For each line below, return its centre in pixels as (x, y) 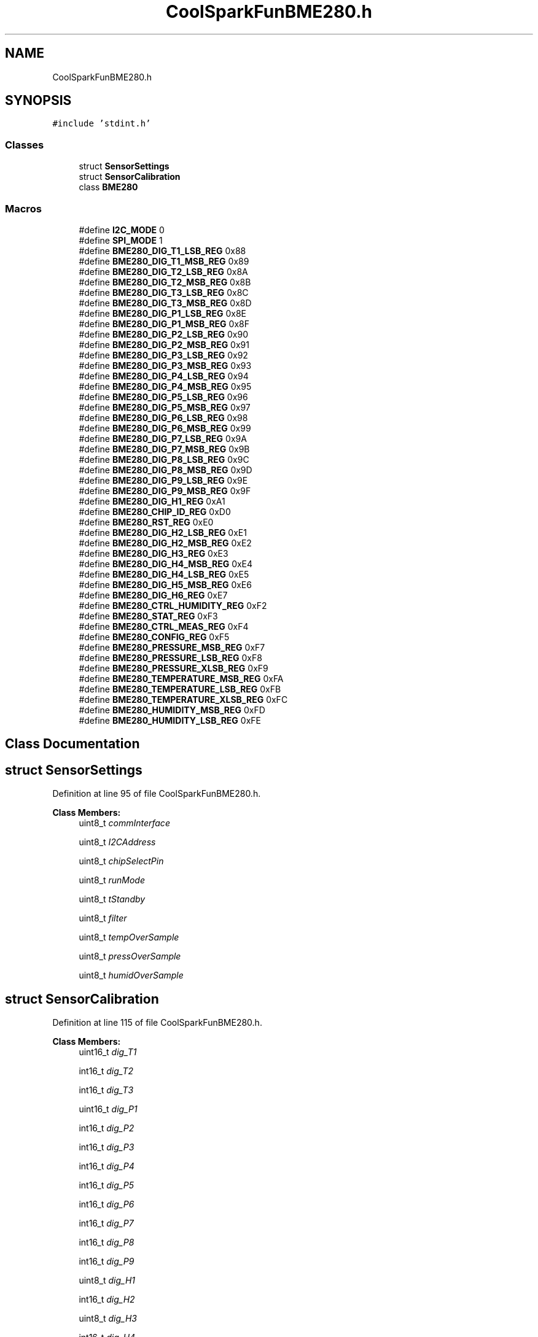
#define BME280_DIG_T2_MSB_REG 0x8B (165, 282)
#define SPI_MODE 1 (121, 240)
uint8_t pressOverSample (130, 956)
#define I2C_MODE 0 (122, 230)
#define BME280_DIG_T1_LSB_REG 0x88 (162, 250)
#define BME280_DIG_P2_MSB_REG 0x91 (164, 344)
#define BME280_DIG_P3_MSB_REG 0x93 (165, 365)
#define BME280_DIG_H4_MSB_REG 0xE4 (166, 564)
